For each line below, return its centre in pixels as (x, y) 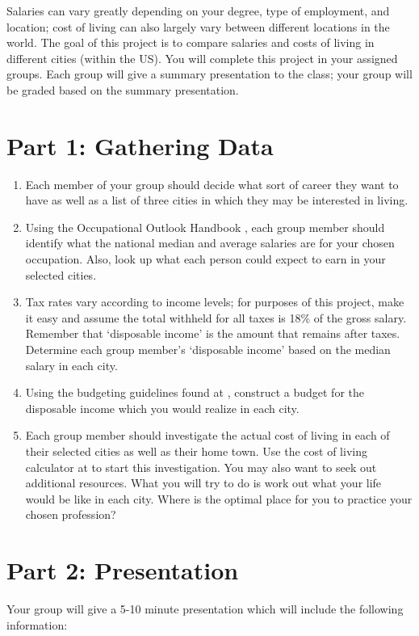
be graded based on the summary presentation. (123, 89)
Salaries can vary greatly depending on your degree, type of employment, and (198, 11)
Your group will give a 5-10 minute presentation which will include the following (205, 609)
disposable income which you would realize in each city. (162, 408)
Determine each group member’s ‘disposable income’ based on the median (208, 350)
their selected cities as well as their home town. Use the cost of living (196, 451)
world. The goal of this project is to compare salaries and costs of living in (191, 42)
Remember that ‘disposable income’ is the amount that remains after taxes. (213, 333)
